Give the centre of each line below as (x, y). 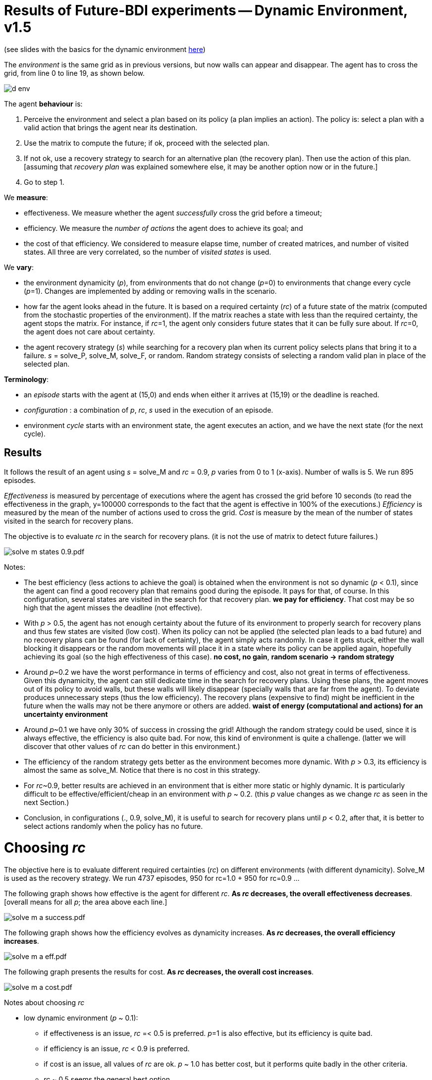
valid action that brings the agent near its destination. (111, 127)
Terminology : (26, 379)
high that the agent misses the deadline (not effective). (113, 607)
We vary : (19, 267)
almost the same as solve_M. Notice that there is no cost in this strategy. (142, 770)
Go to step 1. (44, 182)
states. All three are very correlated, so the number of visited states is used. (148, 252)
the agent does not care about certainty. (89, 331)
